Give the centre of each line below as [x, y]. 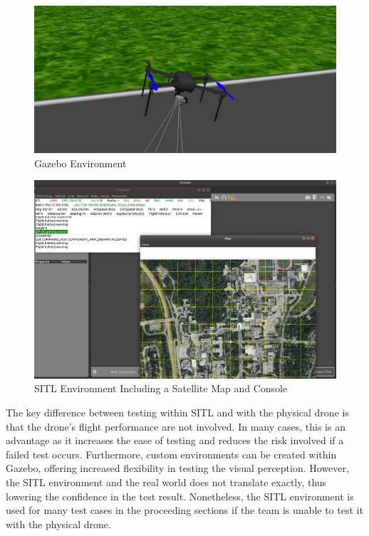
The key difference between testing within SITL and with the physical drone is [177, 412]
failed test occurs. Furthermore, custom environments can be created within [171, 454]
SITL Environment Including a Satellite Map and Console [161, 388]
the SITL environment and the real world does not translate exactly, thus [166, 482]
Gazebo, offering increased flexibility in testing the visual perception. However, [177, 468]
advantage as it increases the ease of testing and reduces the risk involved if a [175, 440]
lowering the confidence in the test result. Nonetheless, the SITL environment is [180, 496]
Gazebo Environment [80, 163]
